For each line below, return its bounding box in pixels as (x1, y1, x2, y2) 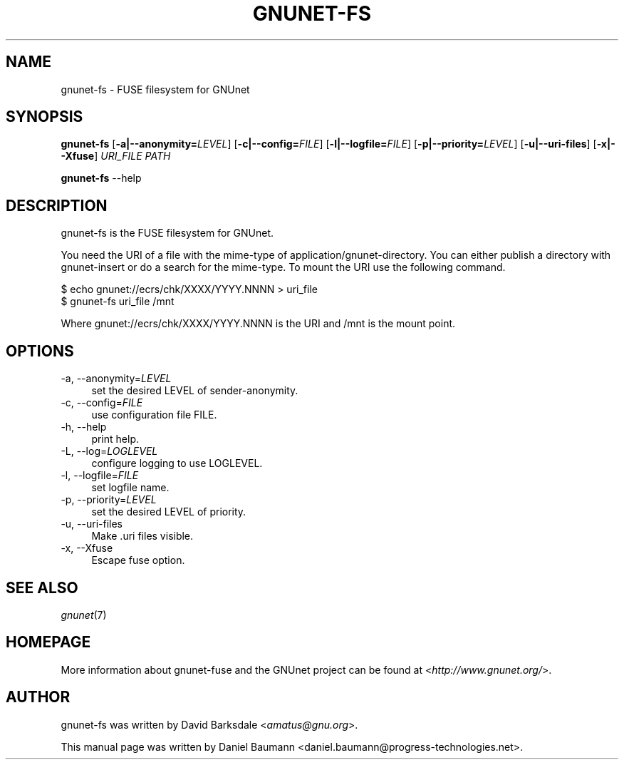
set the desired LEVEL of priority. (91, 505, 246, 518)
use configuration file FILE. (91, 409, 217, 421)
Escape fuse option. (91, 554, 185, 567)
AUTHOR (6, 688, 71, 707)
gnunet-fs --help (61, 172, 142, 185)
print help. (91, 433, 139, 446)
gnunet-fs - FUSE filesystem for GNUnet (61, 83, 250, 96)
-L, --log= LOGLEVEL (61, 445, 158, 458)
